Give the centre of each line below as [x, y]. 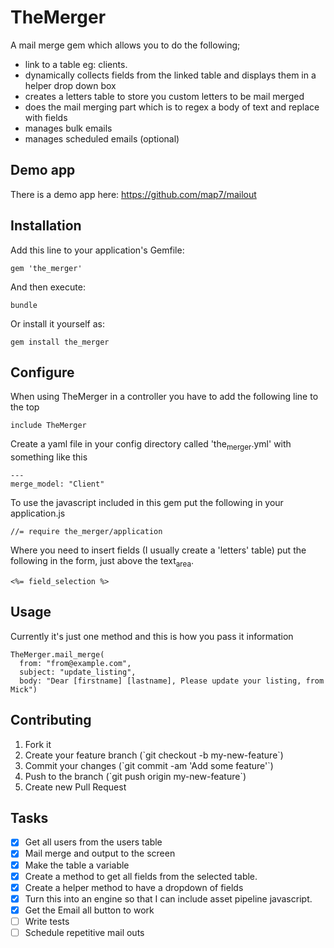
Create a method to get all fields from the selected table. [141, 876]
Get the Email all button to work [89, 910]
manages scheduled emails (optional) [102, 138]
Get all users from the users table [93, 842]
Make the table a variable [77, 865]
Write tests [47, 921]
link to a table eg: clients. [76, 64]
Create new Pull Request [75, 787]
